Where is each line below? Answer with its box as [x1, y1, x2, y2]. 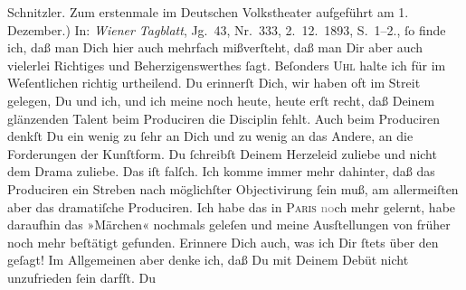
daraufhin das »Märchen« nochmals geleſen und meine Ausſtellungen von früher [7, 215, 451, 234]
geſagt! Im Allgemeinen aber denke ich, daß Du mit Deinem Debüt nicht [7, 250, 409, 269]
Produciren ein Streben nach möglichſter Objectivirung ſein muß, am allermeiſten [7, 179, 459, 198]
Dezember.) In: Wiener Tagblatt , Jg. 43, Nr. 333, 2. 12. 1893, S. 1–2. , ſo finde [7, 20, 446, 39]
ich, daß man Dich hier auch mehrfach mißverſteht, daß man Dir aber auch [7, 38, 423, 57]
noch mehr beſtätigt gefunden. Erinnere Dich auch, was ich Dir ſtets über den [7, 232, 439, 251]
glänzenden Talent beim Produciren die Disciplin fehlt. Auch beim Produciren [7, 108, 441, 127]
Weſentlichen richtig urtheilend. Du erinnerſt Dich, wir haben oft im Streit [7, 73, 421, 92]
